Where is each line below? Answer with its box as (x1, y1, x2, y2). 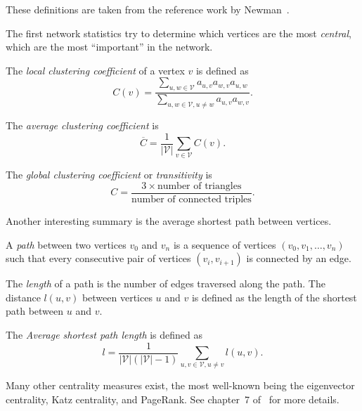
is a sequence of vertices (173, 237, 276, 252)
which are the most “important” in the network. (6, 39, 213, 54)
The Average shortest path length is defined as (6, 327, 203, 342)
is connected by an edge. (246, 251, 351, 266)
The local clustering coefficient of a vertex (6, 63, 185, 77)
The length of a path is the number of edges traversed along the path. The (6, 276, 325, 291)
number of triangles (157, 181, 242, 191)
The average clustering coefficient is (6, 118, 159, 132)
